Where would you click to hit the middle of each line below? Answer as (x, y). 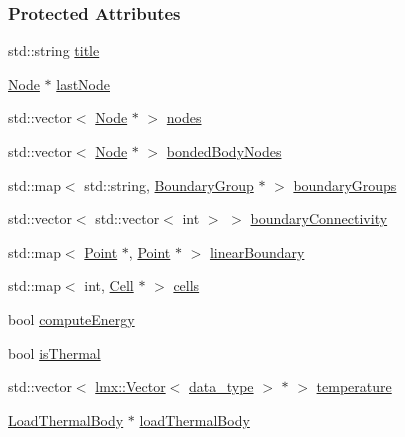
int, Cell (109, 285)
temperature (354, 386)
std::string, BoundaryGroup (169, 184)
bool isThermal (54, 352)
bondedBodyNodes (224, 151)
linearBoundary (257, 251)
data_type (221, 386)
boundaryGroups (345, 184)
